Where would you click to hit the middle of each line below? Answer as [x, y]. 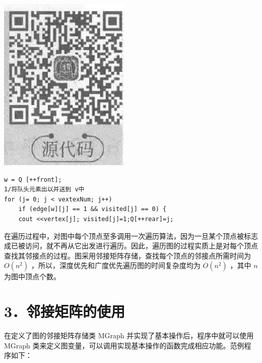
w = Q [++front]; [33, 179]
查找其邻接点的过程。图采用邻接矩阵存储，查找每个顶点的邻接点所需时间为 [127, 255]
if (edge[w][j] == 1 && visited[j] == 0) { [92, 209]
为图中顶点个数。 [32, 276]
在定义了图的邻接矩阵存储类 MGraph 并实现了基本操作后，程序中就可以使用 [129, 335]
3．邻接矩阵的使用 [65, 311]
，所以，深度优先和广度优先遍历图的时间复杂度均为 [116, 265]
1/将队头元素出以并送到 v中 [44, 190]
